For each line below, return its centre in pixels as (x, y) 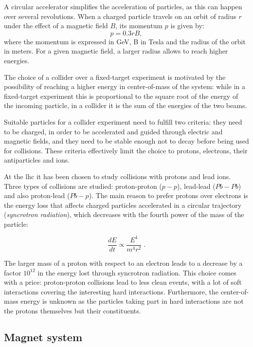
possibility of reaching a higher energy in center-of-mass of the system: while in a (125, 86)
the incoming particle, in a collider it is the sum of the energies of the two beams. (126, 105)
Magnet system (43, 337)
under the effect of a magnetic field (56, 26)
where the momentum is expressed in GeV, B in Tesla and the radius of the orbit (125, 41)
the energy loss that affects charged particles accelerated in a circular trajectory (123, 205)
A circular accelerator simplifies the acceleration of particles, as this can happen (123, 6)
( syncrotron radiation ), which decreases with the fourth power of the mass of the (124, 214)
